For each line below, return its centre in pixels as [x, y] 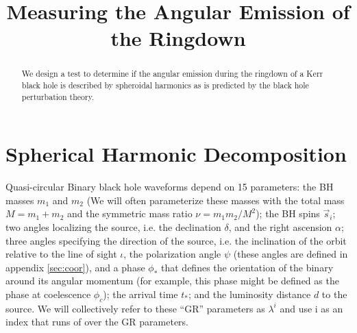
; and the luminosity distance [249, 294]
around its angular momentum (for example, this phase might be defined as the [172, 281]
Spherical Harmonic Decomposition [176, 154]
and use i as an [311, 308]
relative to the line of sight [61, 254]
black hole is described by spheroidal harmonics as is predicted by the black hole [165, 85]
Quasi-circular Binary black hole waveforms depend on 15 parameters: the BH [170, 187]
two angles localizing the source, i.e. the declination [113, 227]
